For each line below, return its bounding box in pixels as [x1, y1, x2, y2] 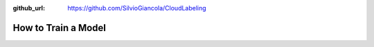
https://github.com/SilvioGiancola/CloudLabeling [67, 4, 207, 12]
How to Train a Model [12, 21, 107, 34]
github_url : [12, 4, 45, 12]
